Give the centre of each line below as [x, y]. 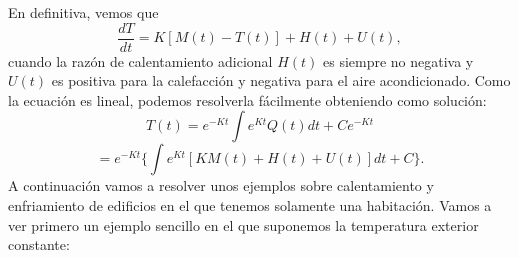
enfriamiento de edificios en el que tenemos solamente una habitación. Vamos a [250, 205]
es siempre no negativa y [398, 60]
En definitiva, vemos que [83, 12]
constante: [39, 244]
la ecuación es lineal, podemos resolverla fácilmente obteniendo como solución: [247, 99]
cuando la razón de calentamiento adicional [140, 60]
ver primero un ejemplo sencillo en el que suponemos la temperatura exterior [243, 224]
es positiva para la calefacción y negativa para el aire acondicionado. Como [281, 80]
